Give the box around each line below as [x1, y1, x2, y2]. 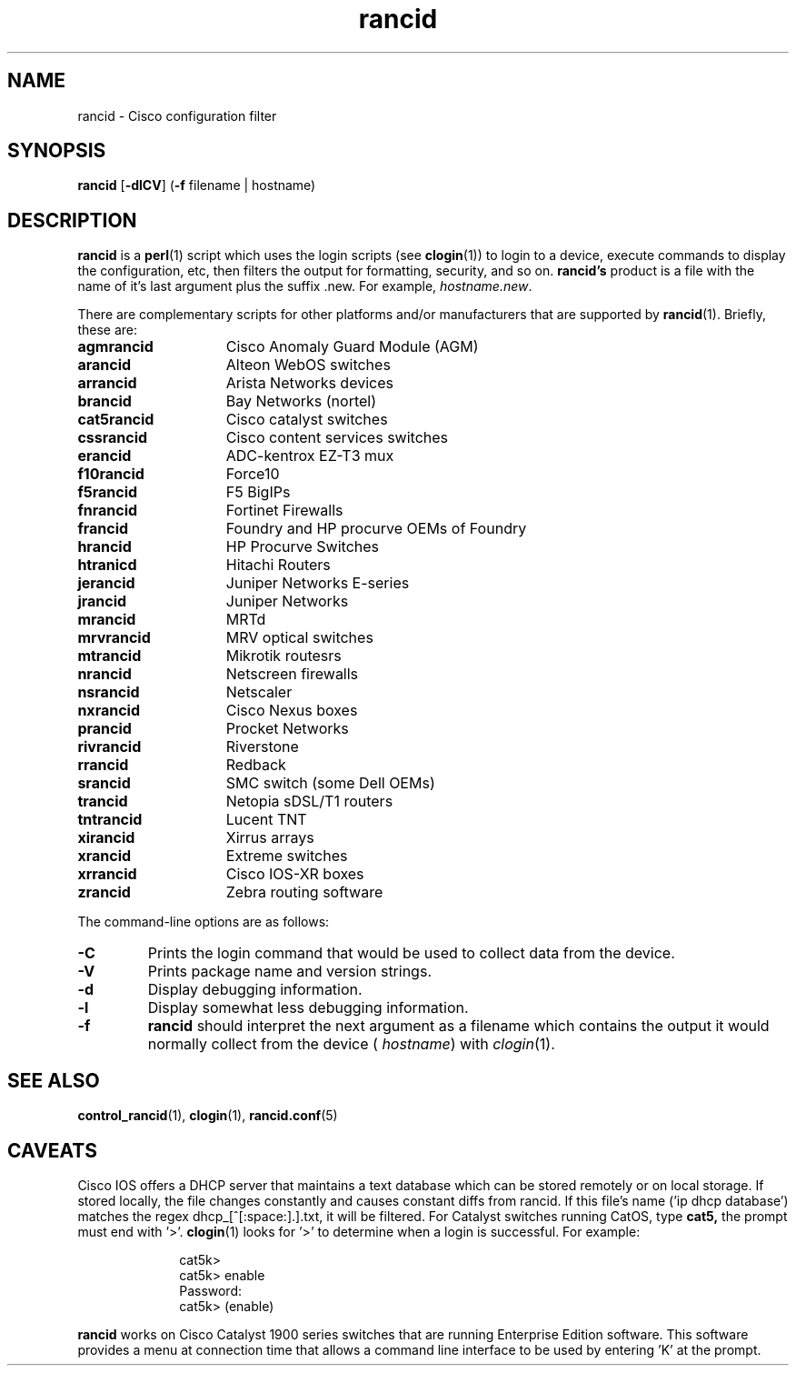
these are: [77, 322, 137, 338]
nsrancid [77, 683, 140, 702]
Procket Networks [225, 719, 349, 738]
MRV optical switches [225, 628, 373, 647]
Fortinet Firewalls [225, 501, 343, 520]
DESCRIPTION [7, 208, 137, 232]
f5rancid [77, 483, 138, 502]
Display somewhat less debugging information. [147, 998, 469, 1017]
